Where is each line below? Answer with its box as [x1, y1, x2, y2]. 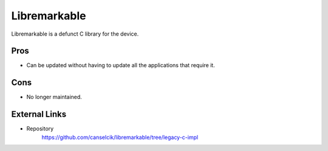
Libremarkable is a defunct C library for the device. [11, 30, 139, 37]
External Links [11, 109, 67, 120]
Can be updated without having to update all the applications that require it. [26, 62, 215, 69]
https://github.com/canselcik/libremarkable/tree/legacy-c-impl [41, 133, 199, 141]
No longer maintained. [26, 94, 82, 101]
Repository [26, 125, 54, 132]
